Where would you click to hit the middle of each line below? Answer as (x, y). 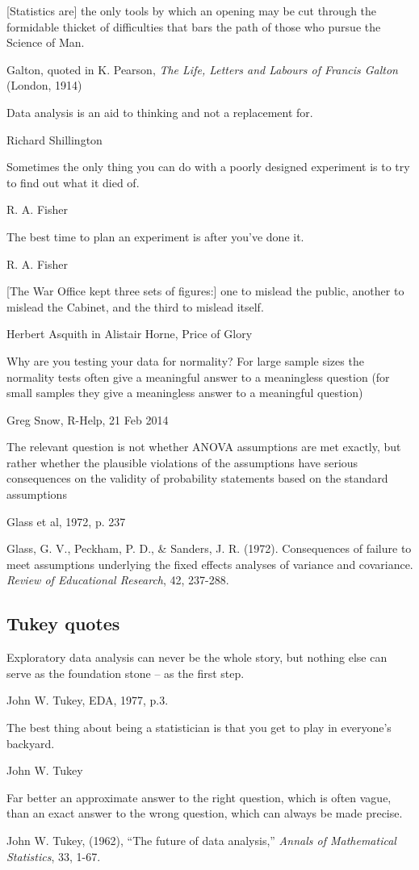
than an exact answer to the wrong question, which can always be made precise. (205, 813)
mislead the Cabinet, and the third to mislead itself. (135, 306)
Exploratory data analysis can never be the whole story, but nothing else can (197, 657)
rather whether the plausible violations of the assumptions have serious (182, 462)
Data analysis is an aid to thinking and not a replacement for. (160, 112)
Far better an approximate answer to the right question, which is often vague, (199, 797)
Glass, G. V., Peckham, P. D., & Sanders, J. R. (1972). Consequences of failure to (209, 548)
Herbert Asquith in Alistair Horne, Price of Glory (130, 334)
